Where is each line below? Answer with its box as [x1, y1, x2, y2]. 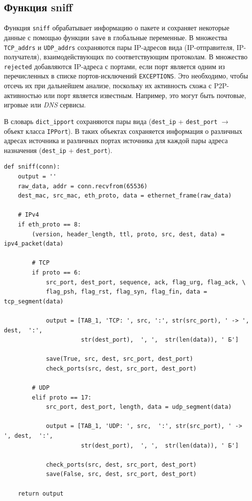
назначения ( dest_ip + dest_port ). [4, 145, 113, 155]
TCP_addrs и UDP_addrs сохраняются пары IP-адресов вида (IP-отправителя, [4, 42, 234, 52]
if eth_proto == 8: [18, 221, 81, 228]
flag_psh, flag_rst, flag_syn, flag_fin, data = [46, 288, 207, 296]
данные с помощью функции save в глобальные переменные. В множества [4, 32, 228, 42]
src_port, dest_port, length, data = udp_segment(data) [46, 403, 232, 411]
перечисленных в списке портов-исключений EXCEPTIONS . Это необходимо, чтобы [4, 71, 248, 81]
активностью [4, 90, 42, 100]
